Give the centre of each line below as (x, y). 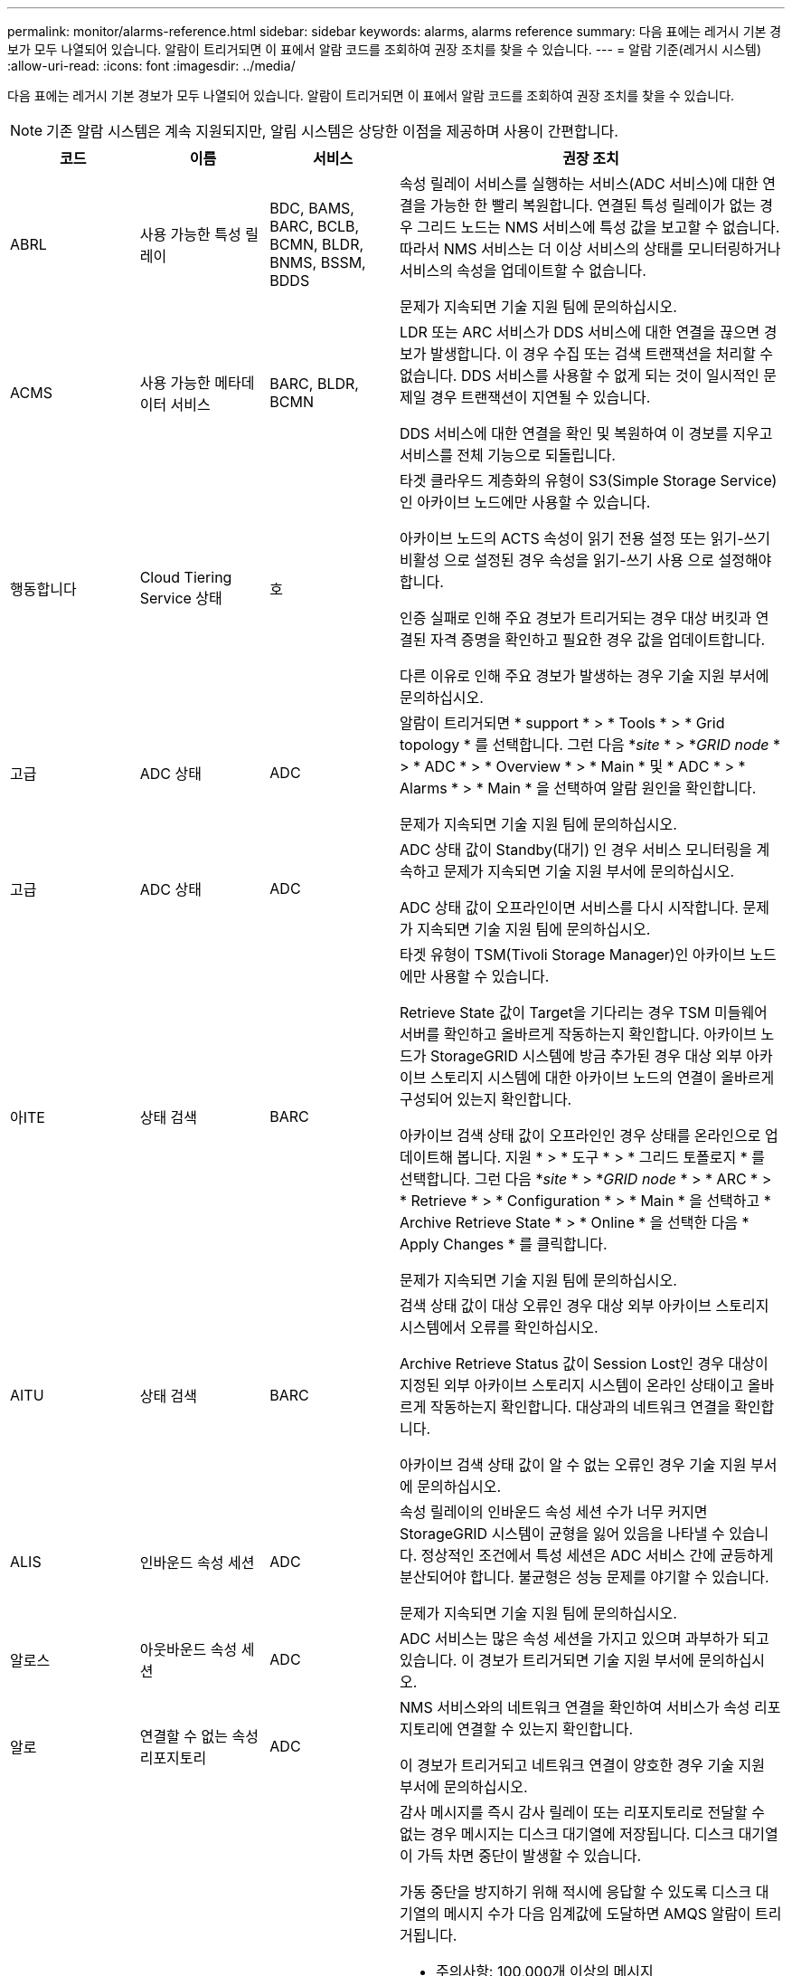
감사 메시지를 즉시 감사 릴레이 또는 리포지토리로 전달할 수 (582, 1812)
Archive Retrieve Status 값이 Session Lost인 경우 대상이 (584, 1363)
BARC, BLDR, (314, 384)
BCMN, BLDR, (317, 244)
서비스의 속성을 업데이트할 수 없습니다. (523, 271)
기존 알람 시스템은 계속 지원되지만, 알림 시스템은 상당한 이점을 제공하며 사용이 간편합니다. (332, 131)
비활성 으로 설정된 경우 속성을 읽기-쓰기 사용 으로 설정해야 (585, 560)
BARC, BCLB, (315, 226)
